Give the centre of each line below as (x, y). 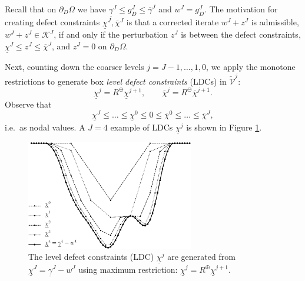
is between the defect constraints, (241, 34)
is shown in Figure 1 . (224, 127)
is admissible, (275, 22)
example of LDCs (142, 127)
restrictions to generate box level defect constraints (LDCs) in (116, 81)
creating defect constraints (52, 22)
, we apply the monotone (251, 67)
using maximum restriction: (128, 269)
